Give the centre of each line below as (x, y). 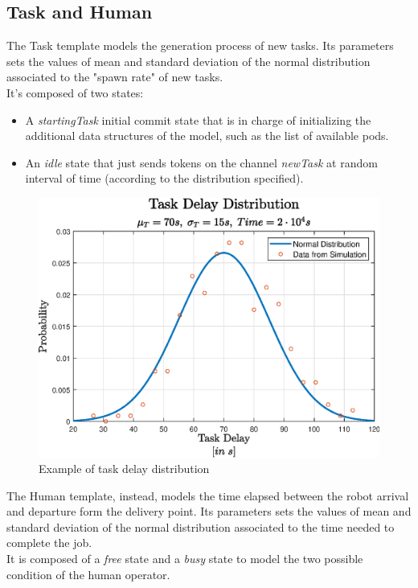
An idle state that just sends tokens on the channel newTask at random (201, 162)
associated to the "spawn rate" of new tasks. (115, 77)
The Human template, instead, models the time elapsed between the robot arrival (208, 495)
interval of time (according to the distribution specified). (164, 178)
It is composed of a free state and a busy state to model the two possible (185, 559)
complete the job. (49, 543)
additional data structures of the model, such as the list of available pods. (207, 136)
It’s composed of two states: (75, 92)
